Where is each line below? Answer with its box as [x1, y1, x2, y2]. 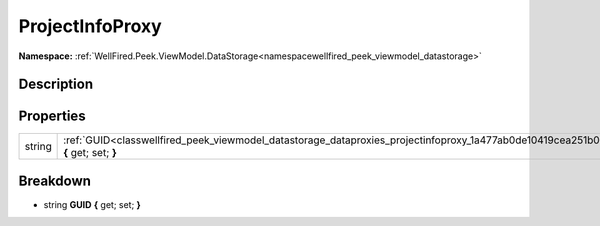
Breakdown [18, 172, 92, 189]
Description [18, 76, 94, 93]
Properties [18, 108, 86, 125]
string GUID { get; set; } [43, 198, 142, 210]
